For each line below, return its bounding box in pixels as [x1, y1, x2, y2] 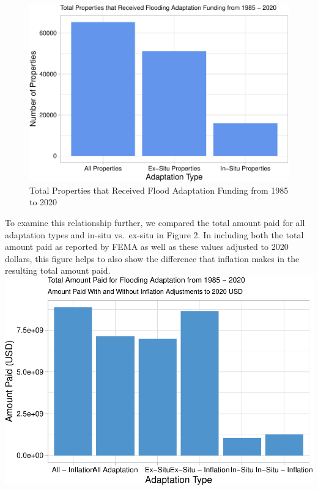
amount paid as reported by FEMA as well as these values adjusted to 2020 [5, 240, 289, 253]
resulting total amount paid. [5, 264, 111, 277]
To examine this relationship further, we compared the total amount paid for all [5, 216, 305, 229]
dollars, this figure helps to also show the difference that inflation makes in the [5, 252, 300, 265]
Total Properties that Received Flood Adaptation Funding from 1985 [29, 183, 289, 196]
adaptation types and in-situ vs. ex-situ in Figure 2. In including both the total [5, 228, 304, 241]
